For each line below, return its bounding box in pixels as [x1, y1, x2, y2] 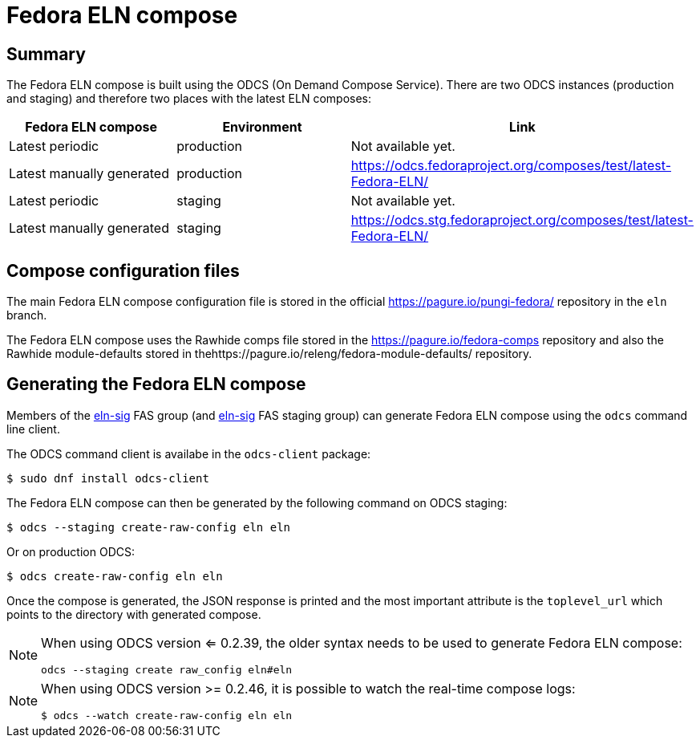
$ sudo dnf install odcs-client [6, 471, 209, 485]
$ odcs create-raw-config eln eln [6, 569, 223, 583]
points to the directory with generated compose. [6, 607, 261, 621]
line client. [6, 421, 60, 436]
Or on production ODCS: [6, 544, 135, 559]
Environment [222, 119, 302, 136]
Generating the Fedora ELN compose [6, 374, 306, 395]
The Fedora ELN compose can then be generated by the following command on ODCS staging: [6, 495, 508, 510]
